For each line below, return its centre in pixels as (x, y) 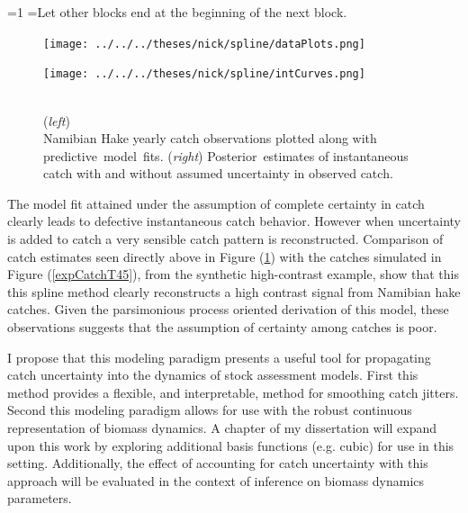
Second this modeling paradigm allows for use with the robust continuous (210, 410)
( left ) (57, 120)
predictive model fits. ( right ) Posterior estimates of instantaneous (226, 155)
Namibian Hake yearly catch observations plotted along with (210, 138)
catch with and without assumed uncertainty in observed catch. (218, 173)
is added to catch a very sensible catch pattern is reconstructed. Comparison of (225, 239)
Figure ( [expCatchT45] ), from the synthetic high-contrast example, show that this (233, 274)
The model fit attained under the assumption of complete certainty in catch (216, 203)
